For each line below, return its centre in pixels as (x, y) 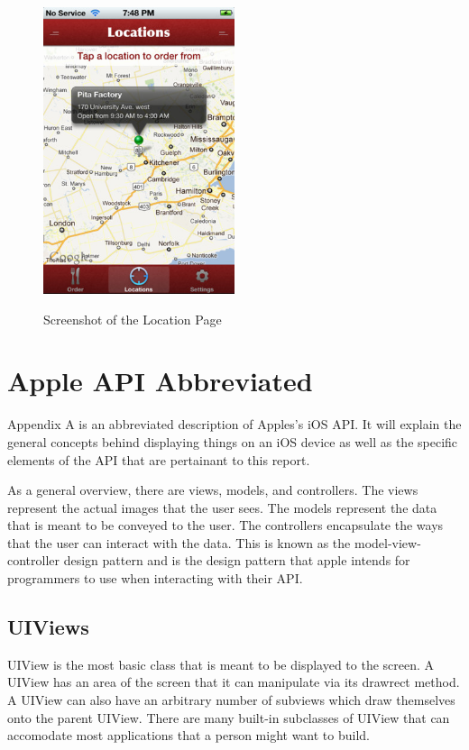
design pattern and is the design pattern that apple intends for (237, 560)
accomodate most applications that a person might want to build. (189, 735)
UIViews (48, 627)
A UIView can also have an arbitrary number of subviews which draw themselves (231, 700)
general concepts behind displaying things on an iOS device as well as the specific (233, 441)
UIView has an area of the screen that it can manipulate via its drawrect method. (234, 682)
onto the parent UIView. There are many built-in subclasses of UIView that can (229, 717)
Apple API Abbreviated (160, 381)
